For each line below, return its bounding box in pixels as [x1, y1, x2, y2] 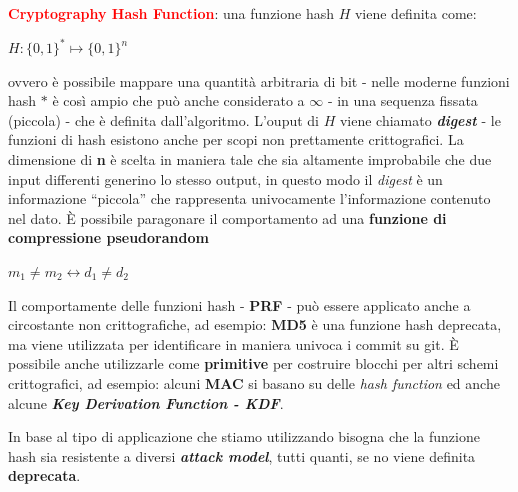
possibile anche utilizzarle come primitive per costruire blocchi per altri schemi [8, 353, 499, 374]
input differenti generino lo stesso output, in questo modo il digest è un [8, 168, 443, 189]
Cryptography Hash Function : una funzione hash [8, 3, 334, 23]
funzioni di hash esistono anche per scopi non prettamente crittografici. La [8, 129, 464, 150]
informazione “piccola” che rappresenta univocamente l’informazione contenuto [8, 188, 491, 209]
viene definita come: [354, 3, 477, 23]
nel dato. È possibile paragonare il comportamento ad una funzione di [8, 207, 447, 228]
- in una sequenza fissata [327, 90, 478, 111]
